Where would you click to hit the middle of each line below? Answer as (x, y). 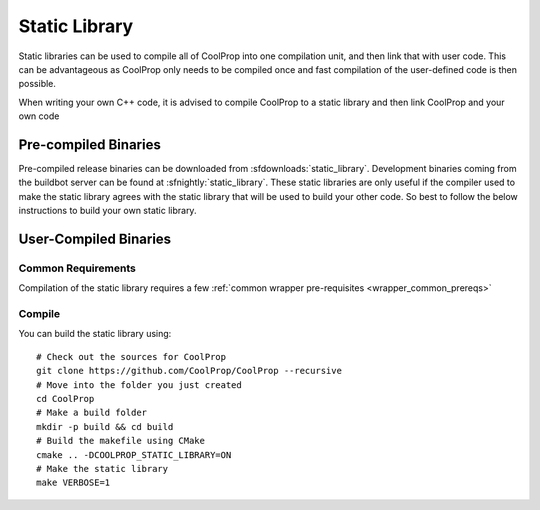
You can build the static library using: (95, 334)
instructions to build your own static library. (107, 211)
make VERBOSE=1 (73, 483)
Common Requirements (77, 268)
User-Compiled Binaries (95, 239)
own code (39, 116)
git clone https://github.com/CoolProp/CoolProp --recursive (189, 371)
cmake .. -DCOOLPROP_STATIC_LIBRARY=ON (134, 454)
